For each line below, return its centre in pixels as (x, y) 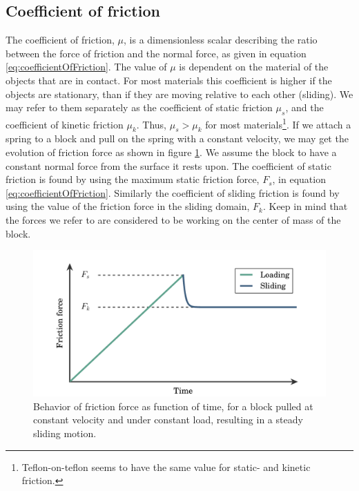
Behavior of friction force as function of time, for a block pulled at (173, 406)
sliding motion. (65, 433)
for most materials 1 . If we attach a (278, 123)
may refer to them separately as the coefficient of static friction (139, 107)
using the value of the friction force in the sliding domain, (128, 206)
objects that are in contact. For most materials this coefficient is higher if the (169, 80)
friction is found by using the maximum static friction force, (133, 179)
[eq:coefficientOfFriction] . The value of (86, 67)
